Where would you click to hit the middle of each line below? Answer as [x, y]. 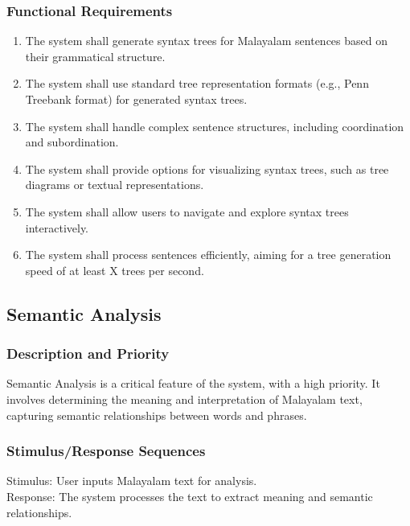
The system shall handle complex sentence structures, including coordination [215, 126]
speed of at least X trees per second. [115, 270]
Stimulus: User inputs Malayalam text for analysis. [132, 481]
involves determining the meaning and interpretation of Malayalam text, [184, 399]
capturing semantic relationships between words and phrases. [157, 415]
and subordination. [72, 142]
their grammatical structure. [95, 56]
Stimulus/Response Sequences [106, 451]
